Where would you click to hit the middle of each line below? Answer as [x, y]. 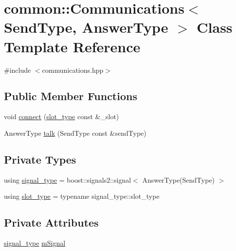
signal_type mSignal [35, 243]
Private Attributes [51, 222]
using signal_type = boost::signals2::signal [68, 179]
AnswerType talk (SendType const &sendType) [75, 133]
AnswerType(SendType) [179, 179]
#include [18, 70]
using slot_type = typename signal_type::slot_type [82, 196]
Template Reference [72, 46]
